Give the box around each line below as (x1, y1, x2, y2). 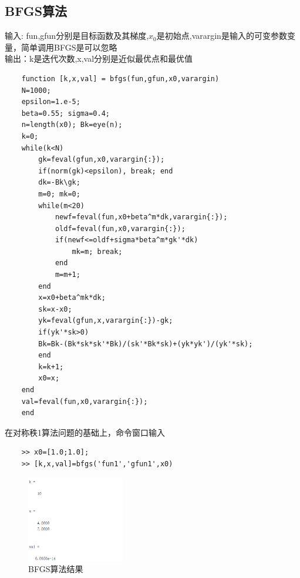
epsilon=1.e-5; (21, 98, 80, 106)
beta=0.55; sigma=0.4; (21, 109, 110, 118)
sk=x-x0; (38, 305, 72, 313)
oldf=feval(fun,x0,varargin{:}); (55, 224, 186, 233)
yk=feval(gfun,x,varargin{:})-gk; (38, 316, 173, 325)
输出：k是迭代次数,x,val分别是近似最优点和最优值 (5, 52, 193, 65)
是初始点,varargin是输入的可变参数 (156, 29, 287, 42)
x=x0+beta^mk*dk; (38, 293, 106, 302)
